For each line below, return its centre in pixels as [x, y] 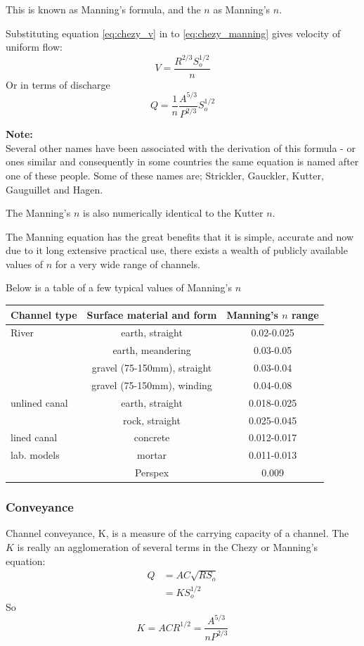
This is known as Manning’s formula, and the [103, 9]
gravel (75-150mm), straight [152, 368]
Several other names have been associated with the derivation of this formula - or [181, 147]
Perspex [152, 473]
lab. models [35, 455]
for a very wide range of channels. [128, 264]
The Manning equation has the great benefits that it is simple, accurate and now [180, 236]
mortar [152, 455]
